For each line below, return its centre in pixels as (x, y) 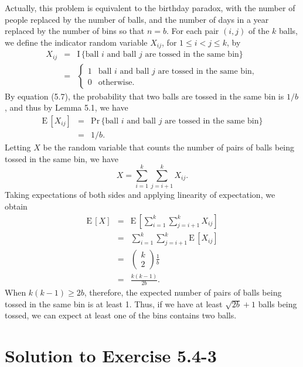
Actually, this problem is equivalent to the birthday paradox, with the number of (150, 8)
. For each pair (193, 31)
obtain (16, 206)
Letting (18, 147)
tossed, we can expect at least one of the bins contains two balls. (121, 315)
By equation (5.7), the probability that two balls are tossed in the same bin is (144, 96)
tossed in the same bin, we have (62, 158)
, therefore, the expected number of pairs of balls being (183, 292)
